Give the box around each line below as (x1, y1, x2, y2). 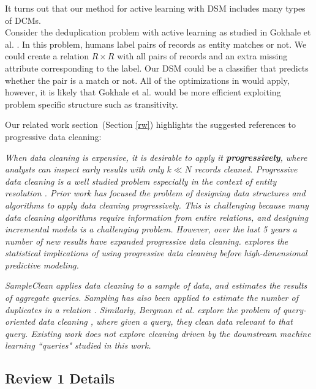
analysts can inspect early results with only (5, 163, 164, 176)
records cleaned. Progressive (194, 163, 298, 176)
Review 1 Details (5, 369, 115, 388)
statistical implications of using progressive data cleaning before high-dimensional (5, 246, 307, 259)
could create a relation (5, 50, 89, 62)
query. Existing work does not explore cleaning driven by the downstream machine (5, 327, 311, 339)
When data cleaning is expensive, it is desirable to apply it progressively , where (5, 150, 307, 163)
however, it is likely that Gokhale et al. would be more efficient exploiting (5, 86, 281, 98)
